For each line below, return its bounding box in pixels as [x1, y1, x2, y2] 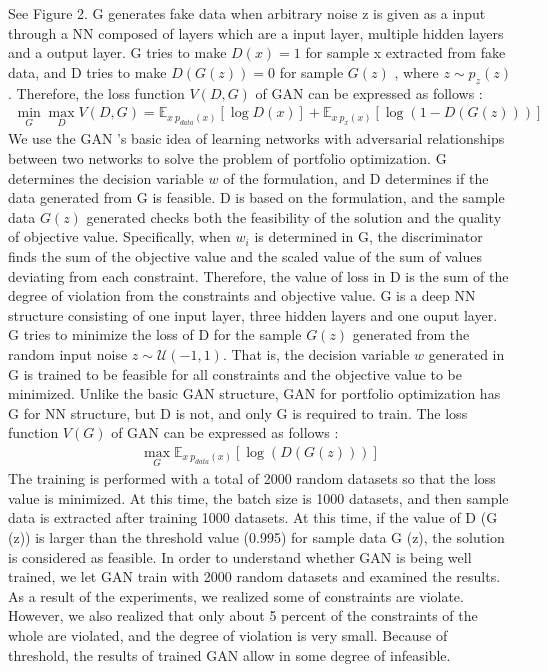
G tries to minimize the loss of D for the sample [8, 324, 302, 345]
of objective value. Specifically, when [8, 226, 231, 247]
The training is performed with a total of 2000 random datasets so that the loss [8, 468, 496, 489]
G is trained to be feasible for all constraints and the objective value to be [8, 363, 462, 384]
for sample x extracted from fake [305, 42, 506, 63]
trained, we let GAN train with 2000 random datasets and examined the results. [8, 566, 501, 587]
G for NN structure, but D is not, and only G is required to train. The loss [8, 402, 468, 423]
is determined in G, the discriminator [254, 226, 483, 247]
